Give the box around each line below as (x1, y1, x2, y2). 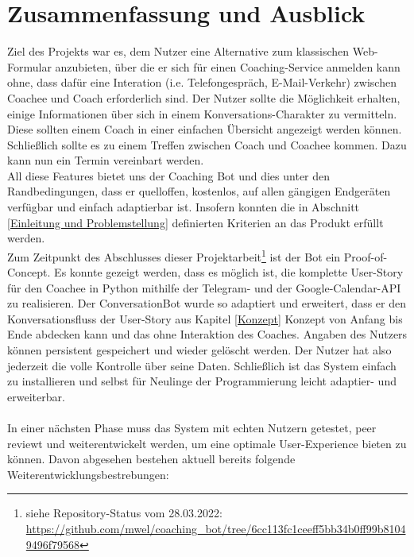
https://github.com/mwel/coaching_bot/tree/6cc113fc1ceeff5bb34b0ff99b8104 (25, 520, 406, 536)
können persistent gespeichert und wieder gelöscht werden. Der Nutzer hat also (7, 342, 392, 358)
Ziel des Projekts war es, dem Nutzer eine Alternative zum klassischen (7, 43, 350, 60)
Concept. (7, 264, 51, 280)
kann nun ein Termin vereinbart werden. (7, 152, 204, 168)
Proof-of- (343, 248, 388, 265)
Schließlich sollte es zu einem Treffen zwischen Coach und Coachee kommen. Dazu (7, 136, 407, 153)
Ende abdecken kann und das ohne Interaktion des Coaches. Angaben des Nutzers (7, 326, 408, 342)
